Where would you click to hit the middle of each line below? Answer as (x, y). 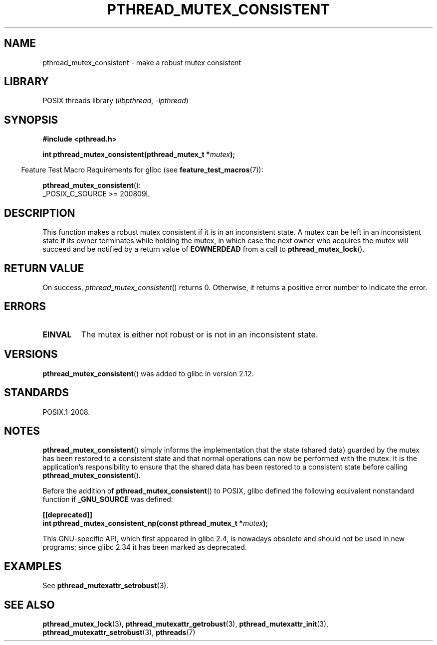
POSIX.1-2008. (66, 412)
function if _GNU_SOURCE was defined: (108, 499)
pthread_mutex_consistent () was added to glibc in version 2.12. (148, 373)
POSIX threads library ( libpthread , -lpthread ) (115, 101)
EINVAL (57, 334)
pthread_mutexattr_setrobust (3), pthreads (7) (119, 633)
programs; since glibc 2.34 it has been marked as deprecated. (145, 547)
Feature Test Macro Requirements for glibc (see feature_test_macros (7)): (142, 170)
